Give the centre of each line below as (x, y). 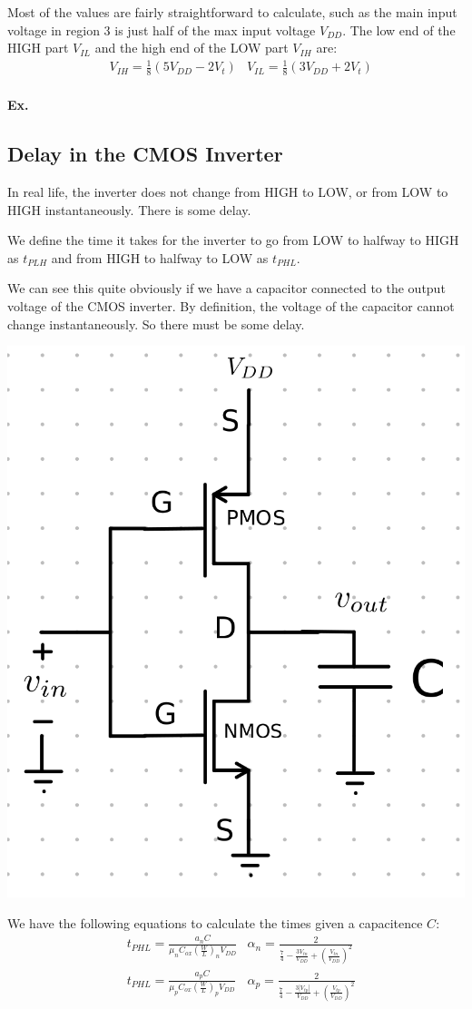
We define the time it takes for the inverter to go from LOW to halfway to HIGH (233, 240)
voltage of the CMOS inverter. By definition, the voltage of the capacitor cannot (231, 305)
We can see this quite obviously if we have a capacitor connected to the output (226, 288)
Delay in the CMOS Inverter (145, 154)
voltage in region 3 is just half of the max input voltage (162, 29)
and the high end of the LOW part (192, 48)
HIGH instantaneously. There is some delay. (129, 209)
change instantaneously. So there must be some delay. (156, 323)
